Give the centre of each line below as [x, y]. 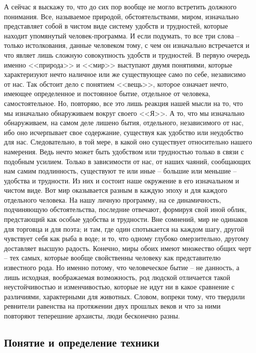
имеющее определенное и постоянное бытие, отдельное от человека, [107, 93]
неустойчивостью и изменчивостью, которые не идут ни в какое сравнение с [119, 287]
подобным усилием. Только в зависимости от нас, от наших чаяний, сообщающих [128, 161]
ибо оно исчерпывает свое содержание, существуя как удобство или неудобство [124, 132]
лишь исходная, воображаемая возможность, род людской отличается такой [117, 277]
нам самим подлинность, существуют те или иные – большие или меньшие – [120, 171]
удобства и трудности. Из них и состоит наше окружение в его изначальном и [122, 180]
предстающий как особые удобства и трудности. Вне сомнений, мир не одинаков [126, 219]
